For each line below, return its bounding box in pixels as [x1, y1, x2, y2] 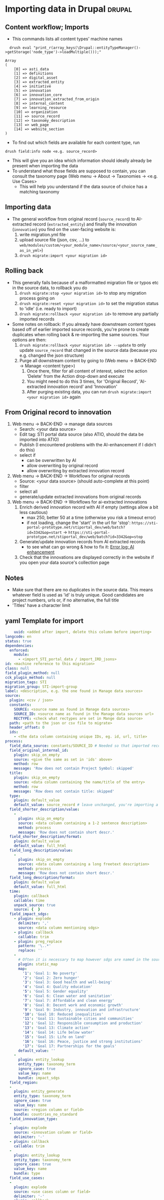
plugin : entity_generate [14, 1089, 64, 1094]
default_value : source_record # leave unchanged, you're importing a [14, 803, 159, 808]
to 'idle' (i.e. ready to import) [19, 305, 77, 311]
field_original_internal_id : [9, 748, 69, 753]
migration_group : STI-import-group [5, 684, 78, 689]
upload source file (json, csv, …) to [19, 236, 89, 243]
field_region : [9, 1080, 38, 1085]
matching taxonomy [19, 189, 60, 194]
